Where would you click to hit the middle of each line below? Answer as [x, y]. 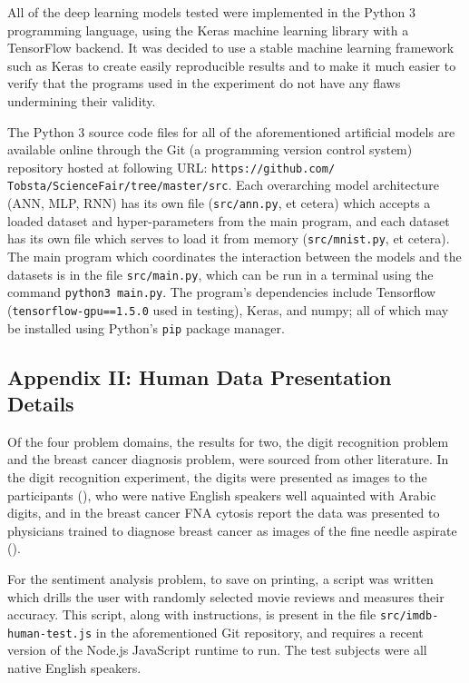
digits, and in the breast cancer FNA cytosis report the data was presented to [224, 513]
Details [41, 403]
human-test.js [50, 634]
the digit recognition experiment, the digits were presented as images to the [217, 476]
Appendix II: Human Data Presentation [200, 376]
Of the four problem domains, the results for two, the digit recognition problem [228, 441]
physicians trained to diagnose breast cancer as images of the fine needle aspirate [232, 530]
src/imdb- [409, 616]
